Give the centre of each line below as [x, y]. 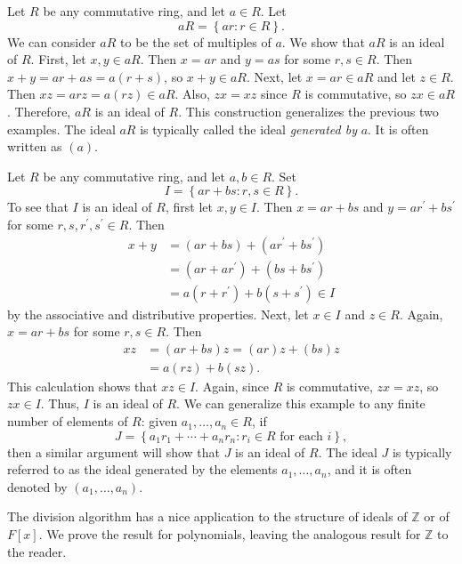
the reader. [37, 551]
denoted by [37, 486]
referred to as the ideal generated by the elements [142, 469]
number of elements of [68, 421]
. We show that [323, 41]
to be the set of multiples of [196, 41]
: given [159, 421]
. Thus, [60, 403]
